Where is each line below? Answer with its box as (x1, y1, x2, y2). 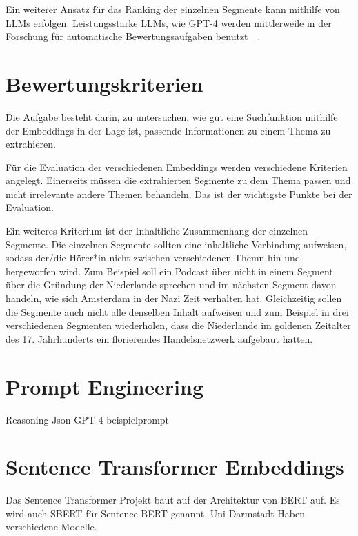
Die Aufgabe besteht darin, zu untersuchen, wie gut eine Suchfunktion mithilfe (6, 109, 338, 123)
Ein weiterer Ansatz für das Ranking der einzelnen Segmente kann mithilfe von (6, 2, 340, 16)
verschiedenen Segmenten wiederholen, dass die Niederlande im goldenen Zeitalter (6, 318, 351, 332)
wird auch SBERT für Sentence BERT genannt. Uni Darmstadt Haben (6, 506, 306, 520)
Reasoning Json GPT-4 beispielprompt (6, 412, 170, 426)
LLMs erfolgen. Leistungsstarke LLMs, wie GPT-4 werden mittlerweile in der (6, 15, 332, 30)
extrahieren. (6, 137, 56, 151)
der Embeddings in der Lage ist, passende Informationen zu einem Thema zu (6, 123, 331, 137)
